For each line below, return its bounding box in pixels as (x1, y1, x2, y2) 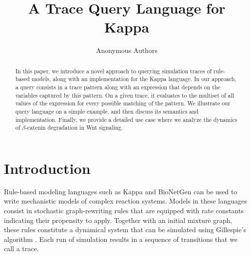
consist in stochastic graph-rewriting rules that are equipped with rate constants (4, 205, 244, 216)
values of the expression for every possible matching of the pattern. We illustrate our (15, 99, 231, 107)
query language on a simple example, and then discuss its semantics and (15, 107, 199, 115)
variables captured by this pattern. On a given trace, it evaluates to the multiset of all (15, 91, 234, 99)
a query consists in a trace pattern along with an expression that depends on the (15, 83, 220, 91)
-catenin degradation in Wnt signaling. (25, 123, 123, 132)
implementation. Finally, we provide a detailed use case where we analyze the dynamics (15, 115, 237, 123)
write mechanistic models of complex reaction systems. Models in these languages (4, 196, 247, 206)
